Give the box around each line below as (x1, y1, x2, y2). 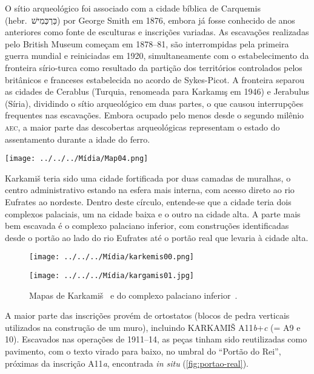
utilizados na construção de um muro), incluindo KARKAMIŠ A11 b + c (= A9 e (5, 321, 301, 333)
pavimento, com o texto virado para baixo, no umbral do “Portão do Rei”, (5, 345, 281, 358)
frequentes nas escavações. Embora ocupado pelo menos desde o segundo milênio (5, 109, 304, 121)
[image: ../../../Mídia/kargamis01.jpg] (29, 271, 195, 280)
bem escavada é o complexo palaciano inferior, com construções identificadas (5, 219, 289, 232)
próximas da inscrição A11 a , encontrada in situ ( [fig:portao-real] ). (5, 356, 249, 369)
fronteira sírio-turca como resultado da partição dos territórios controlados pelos (5, 61, 302, 73)
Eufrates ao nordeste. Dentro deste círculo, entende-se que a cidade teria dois (5, 195, 292, 208)
